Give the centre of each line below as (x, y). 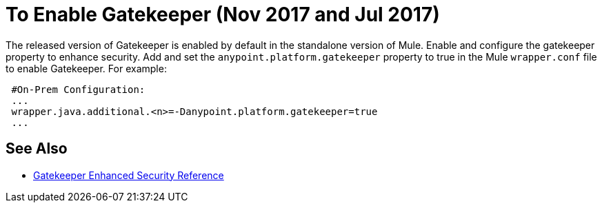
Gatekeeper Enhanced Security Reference (129, 175)
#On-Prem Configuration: (78, 89)
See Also (37, 149)
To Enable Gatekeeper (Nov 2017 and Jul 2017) (223, 14)
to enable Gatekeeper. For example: (86, 68)
